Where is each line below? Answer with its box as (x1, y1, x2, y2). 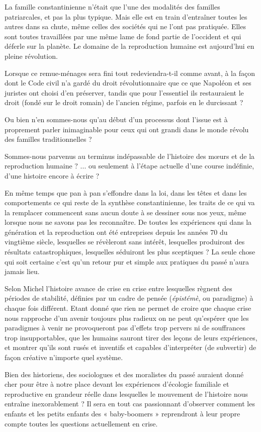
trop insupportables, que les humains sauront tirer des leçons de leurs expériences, (5, 332, 257, 342)
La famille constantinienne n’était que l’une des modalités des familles (5, 2, 220, 12)
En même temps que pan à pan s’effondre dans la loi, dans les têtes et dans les (5, 187, 247, 198)
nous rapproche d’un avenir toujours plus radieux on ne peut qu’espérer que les (5, 312, 249, 323)
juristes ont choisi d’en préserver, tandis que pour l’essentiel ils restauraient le (5, 87, 244, 98)
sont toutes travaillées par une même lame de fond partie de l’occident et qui (5, 31, 241, 41)
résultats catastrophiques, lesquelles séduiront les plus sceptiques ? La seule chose (5, 246, 255, 257)
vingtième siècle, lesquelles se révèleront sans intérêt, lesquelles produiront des (5, 236, 245, 247)
